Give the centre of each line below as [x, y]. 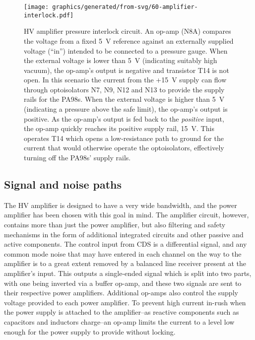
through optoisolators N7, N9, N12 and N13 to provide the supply [124, 89]
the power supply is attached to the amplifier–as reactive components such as [122, 312]
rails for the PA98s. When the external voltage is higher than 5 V [124, 99]
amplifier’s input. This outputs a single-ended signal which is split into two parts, [128, 273]
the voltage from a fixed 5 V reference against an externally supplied [129, 40]
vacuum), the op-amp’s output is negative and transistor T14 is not [127, 70]
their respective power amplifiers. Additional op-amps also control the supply [121, 293]
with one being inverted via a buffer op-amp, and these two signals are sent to [123, 283]
